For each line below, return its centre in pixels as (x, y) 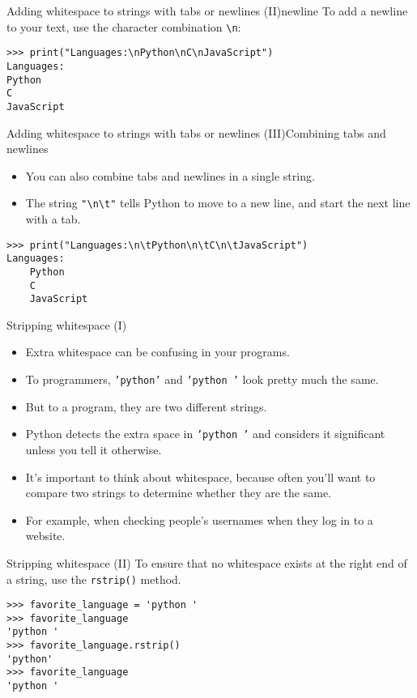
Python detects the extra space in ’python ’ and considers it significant (205, 434)
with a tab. (53, 218)
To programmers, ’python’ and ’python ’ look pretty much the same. (202, 379)
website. (45, 536)
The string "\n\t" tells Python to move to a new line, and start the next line (218, 203)
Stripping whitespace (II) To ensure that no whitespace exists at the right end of (207, 562)
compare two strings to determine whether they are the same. (178, 493)
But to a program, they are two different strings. (146, 406)
